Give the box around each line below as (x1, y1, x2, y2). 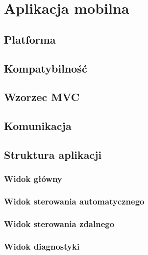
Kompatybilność (4, 60, 87, 76)
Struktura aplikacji (4, 147, 102, 162)
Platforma (4, 31, 56, 47)
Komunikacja (4, 118, 72, 133)
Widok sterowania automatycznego (4, 195, 145, 207)
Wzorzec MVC (4, 89, 80, 104)
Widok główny (4, 173, 62, 185)
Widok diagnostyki (4, 240, 80, 252)
